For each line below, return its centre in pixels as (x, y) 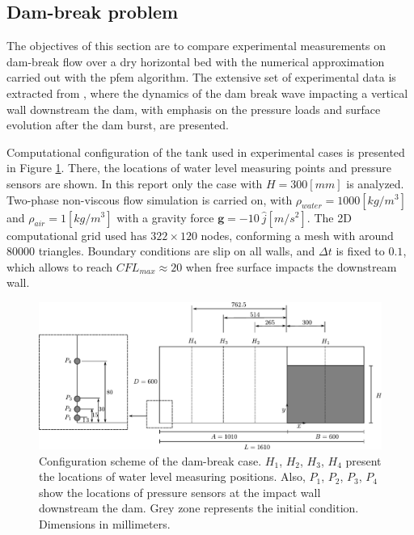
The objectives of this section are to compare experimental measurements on (196, 46)
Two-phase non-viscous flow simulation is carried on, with (150, 199)
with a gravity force (165, 217)
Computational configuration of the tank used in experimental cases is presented (206, 152)
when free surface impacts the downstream (291, 266)
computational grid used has (77, 235)
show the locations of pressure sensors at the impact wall (180, 492)
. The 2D (329, 217)
